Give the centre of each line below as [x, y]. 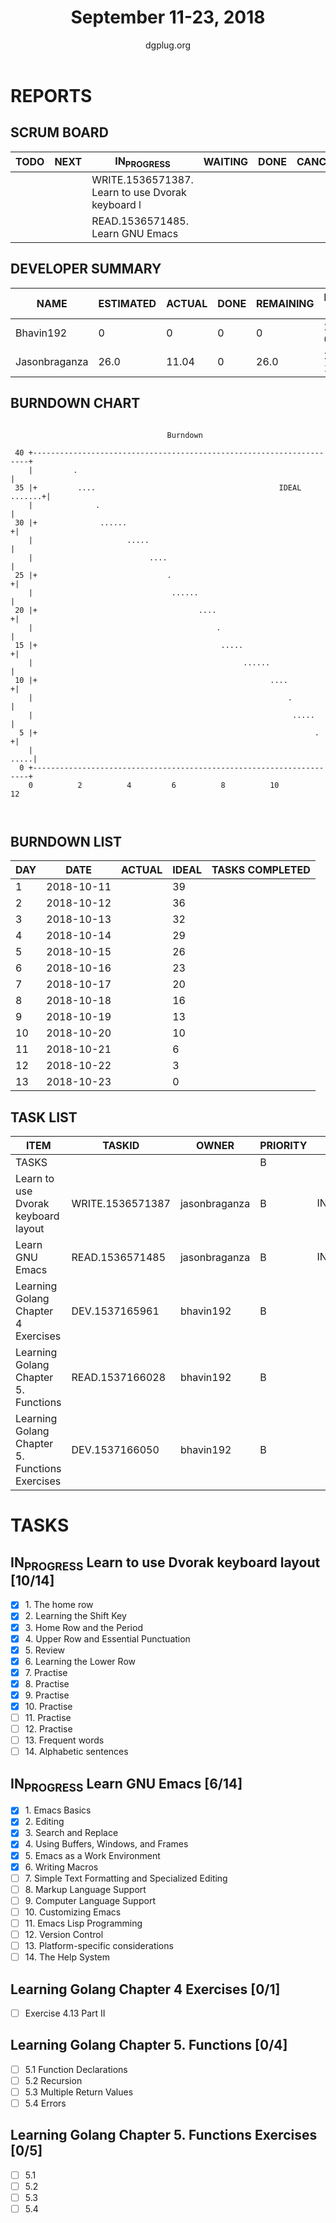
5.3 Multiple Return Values [79, 2092]
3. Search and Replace [71, 1833]
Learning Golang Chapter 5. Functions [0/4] [149, 2045]
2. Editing [44, 1822]
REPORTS [51, 95]
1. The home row [59, 1605]
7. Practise [46, 1672]
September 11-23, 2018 [168, 17]
